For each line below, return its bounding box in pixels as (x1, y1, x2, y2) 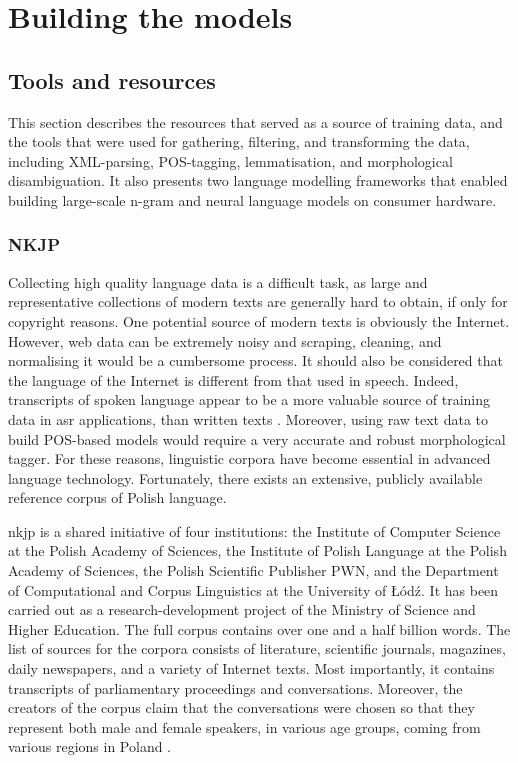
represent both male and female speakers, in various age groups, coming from (8, 716, 481, 737)
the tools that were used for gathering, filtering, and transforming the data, (8, 131, 470, 152)
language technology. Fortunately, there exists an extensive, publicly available (8, 467, 483, 488)
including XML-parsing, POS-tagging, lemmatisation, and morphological (8, 150, 453, 171)
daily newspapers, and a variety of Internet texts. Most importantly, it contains (8, 658, 495, 679)
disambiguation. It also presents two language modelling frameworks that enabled (8, 170, 508, 191)
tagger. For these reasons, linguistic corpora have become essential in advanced (8, 448, 491, 469)
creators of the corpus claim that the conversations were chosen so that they (8, 697, 475, 718)
